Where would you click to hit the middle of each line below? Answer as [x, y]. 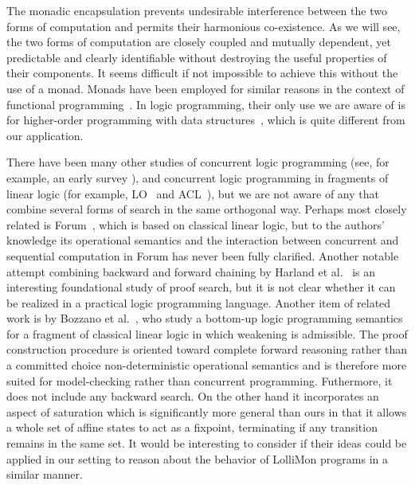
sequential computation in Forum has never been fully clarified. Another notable [203, 255]
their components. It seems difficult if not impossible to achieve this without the [202, 73]
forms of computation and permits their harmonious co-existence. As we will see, [204, 26]
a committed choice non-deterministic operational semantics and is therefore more [207, 365]
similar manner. [45, 474]
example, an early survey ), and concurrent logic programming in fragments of [198, 177]
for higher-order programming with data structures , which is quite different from [206, 120]
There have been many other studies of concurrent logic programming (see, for [198, 162]
